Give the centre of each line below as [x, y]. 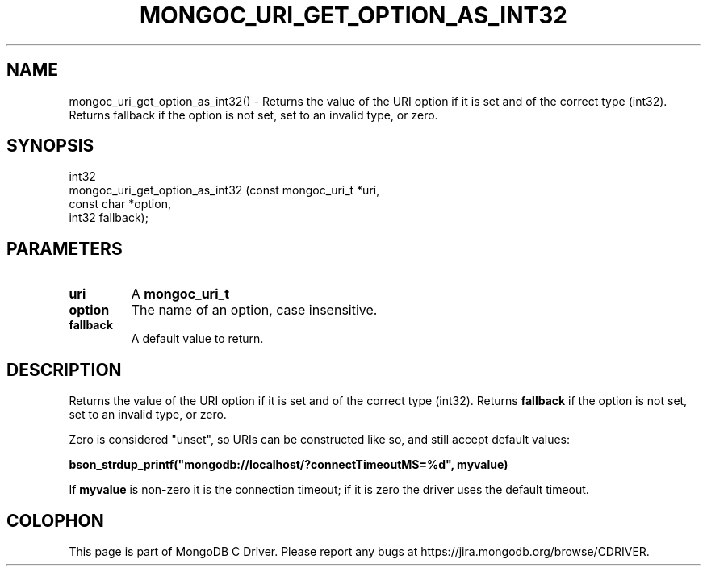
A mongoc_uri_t [180, 294]
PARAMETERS [65, 248]
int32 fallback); [109, 218]
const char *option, [120, 204]
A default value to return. [197, 339]
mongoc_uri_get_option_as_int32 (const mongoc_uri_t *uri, [224, 190]
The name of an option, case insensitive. [254, 310]
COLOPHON [55, 520]
